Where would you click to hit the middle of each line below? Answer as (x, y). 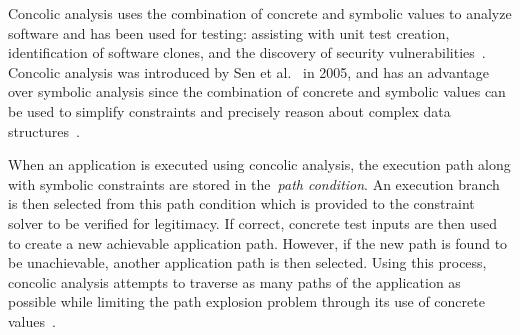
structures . (44, 130)
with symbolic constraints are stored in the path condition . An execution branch (254, 183)
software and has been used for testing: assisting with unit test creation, (229, 32)
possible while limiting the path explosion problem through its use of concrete (246, 301)
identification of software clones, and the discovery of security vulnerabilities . (247, 52)
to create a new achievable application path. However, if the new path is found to (258, 242)
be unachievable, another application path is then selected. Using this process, (247, 262)
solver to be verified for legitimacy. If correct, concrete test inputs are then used (252, 222)
